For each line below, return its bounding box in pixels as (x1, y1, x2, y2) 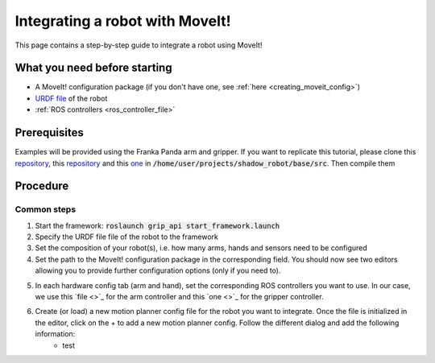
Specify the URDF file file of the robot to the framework (35, 232, 219, 241)
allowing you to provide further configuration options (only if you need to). (35, 266, 281, 275)
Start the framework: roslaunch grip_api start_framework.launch (35, 221, 280, 230)
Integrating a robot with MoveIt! (14, 12, 231, 30)
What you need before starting (14, 61, 172, 75)
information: (35, 329, 76, 339)
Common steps (14, 204, 77, 215)
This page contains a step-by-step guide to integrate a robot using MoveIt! (14, 40, 263, 50)
